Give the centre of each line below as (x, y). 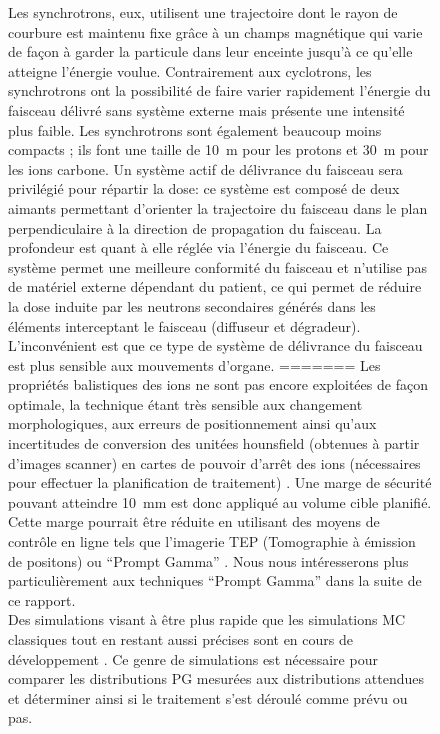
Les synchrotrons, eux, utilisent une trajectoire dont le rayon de (203, 12)
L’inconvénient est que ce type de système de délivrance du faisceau (215, 345)
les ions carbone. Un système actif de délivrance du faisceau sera (205, 168)
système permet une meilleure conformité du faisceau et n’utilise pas (217, 266)
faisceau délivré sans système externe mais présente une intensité (206, 109)
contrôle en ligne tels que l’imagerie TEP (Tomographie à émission (212, 541)
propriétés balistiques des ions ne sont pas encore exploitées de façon (218, 384)
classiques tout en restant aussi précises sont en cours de (180, 639)
